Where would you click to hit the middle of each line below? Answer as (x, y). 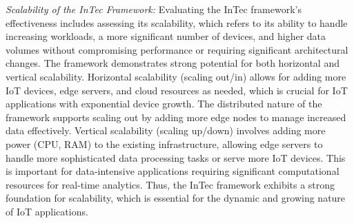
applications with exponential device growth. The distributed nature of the (164, 104)
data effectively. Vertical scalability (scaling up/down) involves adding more (166, 130)
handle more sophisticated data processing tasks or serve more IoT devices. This (176, 157)
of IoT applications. (47, 211)
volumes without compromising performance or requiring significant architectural (177, 49)
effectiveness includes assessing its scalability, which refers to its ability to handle (177, 22)
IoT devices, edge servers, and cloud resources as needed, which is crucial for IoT (177, 90)
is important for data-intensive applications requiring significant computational (173, 171)
